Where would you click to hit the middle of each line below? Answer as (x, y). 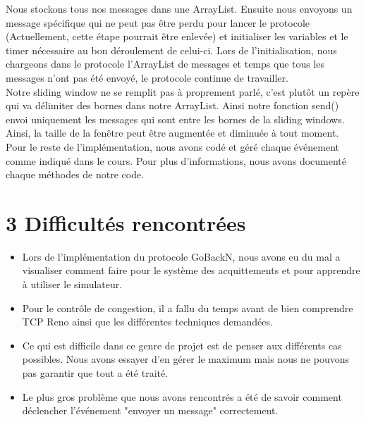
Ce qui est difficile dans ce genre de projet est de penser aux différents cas (182, 345)
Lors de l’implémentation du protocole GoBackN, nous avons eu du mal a (181, 256)
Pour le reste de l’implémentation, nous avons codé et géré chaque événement (172, 146)
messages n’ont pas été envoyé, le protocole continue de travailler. (147, 77)
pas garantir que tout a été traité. (95, 373)
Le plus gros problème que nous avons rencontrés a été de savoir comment (182, 396)
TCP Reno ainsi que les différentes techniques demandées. (147, 322)
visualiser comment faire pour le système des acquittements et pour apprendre (191, 270)
